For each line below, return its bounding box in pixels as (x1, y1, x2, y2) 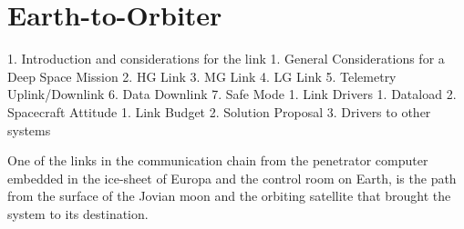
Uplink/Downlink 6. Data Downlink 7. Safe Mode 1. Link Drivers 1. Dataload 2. (7, 85, 457, 104)
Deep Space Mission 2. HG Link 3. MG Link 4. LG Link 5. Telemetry (7, 66, 397, 85)
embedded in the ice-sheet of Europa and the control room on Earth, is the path (7, 168, 457, 187)
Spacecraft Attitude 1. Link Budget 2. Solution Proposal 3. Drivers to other (7, 102, 431, 121)
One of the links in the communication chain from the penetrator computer (7, 151, 428, 170)
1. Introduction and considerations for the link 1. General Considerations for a (7, 49, 445, 68)
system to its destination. (7, 204, 149, 223)
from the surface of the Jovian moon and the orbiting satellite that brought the (7, 186, 451, 205)
